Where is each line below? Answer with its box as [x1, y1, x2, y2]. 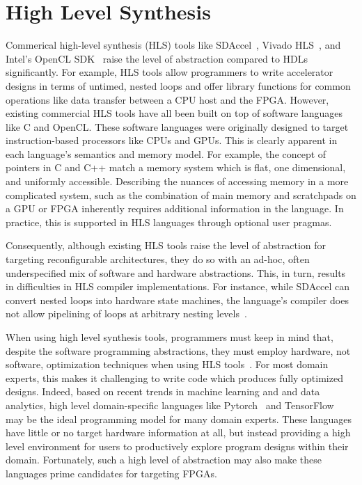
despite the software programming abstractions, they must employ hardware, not [6, 343, 351, 358]
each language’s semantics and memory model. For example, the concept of [6, 146, 326, 161]
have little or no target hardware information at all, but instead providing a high [6, 425, 351, 440]
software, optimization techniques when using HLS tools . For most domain [6, 357, 329, 372]
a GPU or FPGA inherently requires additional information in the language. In [6, 201, 344, 216]
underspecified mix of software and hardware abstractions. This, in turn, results [6, 265, 346, 280]
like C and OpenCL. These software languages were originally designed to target [6, 119, 349, 134]
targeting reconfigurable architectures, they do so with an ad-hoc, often [6, 252, 310, 267]
